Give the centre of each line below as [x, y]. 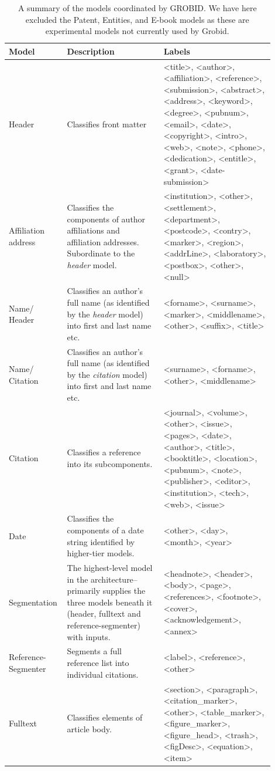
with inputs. [89, 636]
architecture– [114, 579]
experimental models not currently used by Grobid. [137, 31]
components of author [106, 219]
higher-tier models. [101, 553]
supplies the [124, 591]
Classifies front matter [107, 124]
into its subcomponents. [110, 464]
